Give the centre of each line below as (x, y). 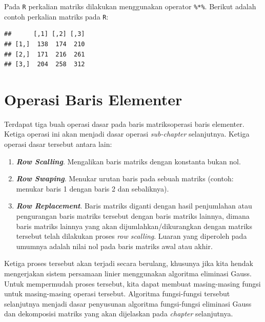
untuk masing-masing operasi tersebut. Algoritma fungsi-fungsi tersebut (117, 293)
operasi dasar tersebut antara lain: (58, 144)
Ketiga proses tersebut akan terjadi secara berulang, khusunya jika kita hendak (129, 263)
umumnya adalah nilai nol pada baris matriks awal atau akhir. (114, 246)
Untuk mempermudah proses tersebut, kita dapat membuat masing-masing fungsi (132, 283)
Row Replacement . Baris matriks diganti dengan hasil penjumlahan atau (134, 206)
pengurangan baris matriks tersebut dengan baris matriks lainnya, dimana (133, 215)
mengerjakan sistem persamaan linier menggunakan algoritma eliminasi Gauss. (128, 273)
